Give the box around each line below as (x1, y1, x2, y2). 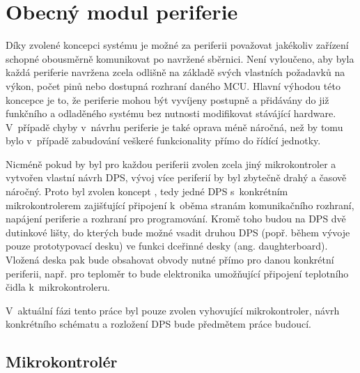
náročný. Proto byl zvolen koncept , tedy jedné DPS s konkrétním (6, 184, 288, 199)
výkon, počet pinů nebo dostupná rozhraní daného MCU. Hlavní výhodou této (6, 78, 341, 93)
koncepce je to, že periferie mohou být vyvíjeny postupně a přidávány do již (6, 92, 329, 107)
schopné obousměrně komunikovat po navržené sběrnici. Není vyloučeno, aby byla (6, 51, 354, 66)
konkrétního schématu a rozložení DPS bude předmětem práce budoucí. (6, 317, 311, 331)
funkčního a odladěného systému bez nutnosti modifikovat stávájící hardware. (6, 106, 336, 121)
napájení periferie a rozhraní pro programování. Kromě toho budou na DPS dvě (6, 211, 346, 226)
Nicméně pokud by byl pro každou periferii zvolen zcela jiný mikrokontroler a (6, 156, 336, 171)
